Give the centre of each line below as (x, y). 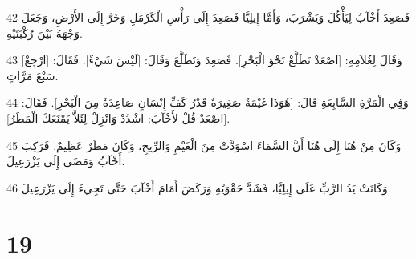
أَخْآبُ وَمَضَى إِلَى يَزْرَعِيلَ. (66, 161)
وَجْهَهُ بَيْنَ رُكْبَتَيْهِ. (45, 32)
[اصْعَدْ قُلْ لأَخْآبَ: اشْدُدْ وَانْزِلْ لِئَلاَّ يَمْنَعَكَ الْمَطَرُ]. (118, 117)
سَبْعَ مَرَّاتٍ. (33, 75)
